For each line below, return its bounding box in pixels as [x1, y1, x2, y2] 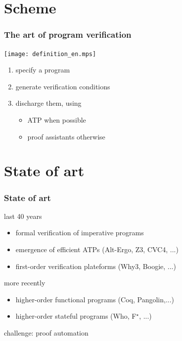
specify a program [15, 65, 70, 75]
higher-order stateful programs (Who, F [15, 311, 136, 321]
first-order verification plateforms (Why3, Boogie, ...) [15, 261, 176, 271]
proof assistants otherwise [27, 131, 105, 141]
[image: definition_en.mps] [4, 50, 96, 58]
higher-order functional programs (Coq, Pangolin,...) [15, 294, 175, 304]
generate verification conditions [15, 81, 110, 91]
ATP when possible [27, 115, 86, 125]
